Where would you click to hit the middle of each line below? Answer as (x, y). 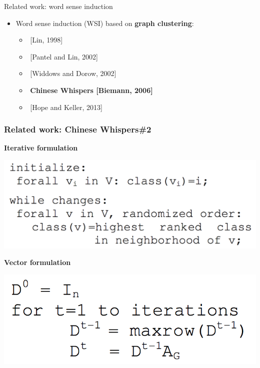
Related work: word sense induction (58, 6)
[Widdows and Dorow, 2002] (73, 73)
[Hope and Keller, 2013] (66, 107)
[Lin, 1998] (46, 40)
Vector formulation (37, 262)
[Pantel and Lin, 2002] (64, 56)
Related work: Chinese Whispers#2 (78, 129)
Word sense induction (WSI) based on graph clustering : (105, 23)
